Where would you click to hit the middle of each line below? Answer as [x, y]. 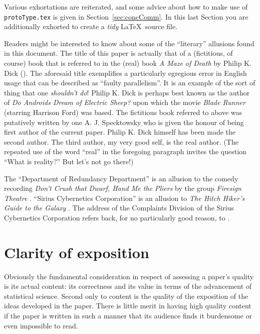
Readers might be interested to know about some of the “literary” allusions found [129, 43]
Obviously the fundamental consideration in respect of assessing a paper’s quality [129, 276]
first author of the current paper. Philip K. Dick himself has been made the [120, 132]
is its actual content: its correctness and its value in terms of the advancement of [128, 286]
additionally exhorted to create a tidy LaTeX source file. [91, 26]
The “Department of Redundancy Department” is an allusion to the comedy [121, 178]
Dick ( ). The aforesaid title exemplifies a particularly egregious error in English [125, 73]
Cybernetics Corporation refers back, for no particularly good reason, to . [117, 217]
